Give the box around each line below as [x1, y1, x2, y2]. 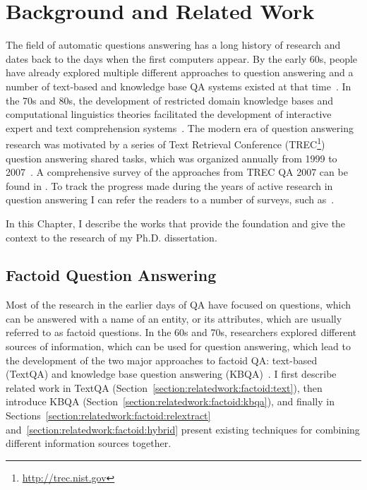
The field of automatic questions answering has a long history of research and [6, 37, 341, 52]
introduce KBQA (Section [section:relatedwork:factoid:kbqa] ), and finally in [6, 394, 335, 409]
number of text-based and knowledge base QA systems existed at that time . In [6, 78, 351, 93]
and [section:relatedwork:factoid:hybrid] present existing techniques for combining [6, 422, 360, 436]
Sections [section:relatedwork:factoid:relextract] [6, 408, 211, 423]
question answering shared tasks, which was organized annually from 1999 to [6, 150, 337, 165]
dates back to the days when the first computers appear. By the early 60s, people [6, 51, 358, 66]
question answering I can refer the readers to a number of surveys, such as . [6, 192, 335, 207]
